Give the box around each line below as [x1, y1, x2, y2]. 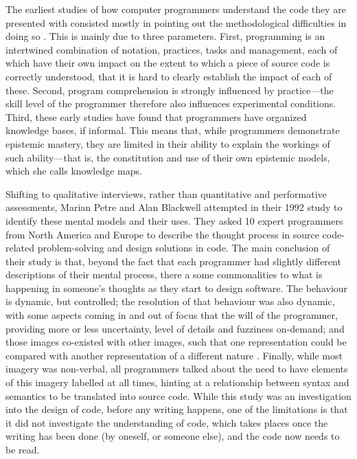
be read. [5, 443, 40, 456]
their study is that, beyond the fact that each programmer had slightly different [5, 254, 341, 268]
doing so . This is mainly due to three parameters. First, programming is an [5, 29, 325, 43]
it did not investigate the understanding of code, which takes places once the [5, 415, 328, 429]
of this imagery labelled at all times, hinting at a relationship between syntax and [5, 375, 349, 390]
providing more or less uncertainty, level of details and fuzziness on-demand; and [5, 321, 345, 335]
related [5, 240, 35, 255]
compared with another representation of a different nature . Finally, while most [5, 348, 343, 362]
